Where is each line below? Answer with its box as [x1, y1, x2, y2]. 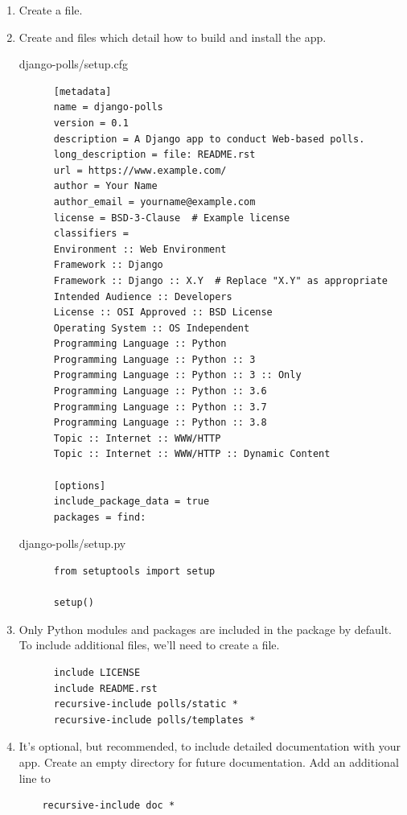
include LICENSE [53, 666, 141, 678]
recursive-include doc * [42, 800, 175, 812]
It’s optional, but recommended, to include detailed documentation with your [18, 738, 401, 755]
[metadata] [53, 85, 112, 97]
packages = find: [53, 511, 146, 523]
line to [18, 769, 51, 786]
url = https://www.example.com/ [53, 164, 227, 176]
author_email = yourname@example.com [53, 196, 256, 208]
